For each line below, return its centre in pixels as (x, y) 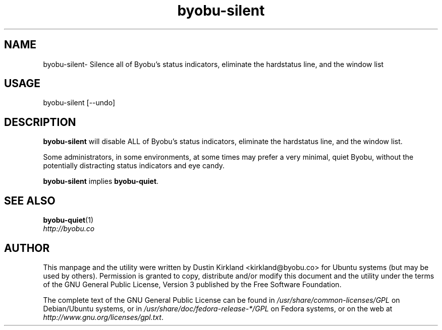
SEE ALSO (30, 201)
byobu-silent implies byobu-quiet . (101, 181)
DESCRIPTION (40, 122)
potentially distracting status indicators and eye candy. (134, 166)
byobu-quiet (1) (68, 220)
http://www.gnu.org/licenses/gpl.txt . (103, 317)
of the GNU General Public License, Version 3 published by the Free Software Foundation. (192, 284)
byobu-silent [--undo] (79, 103)
